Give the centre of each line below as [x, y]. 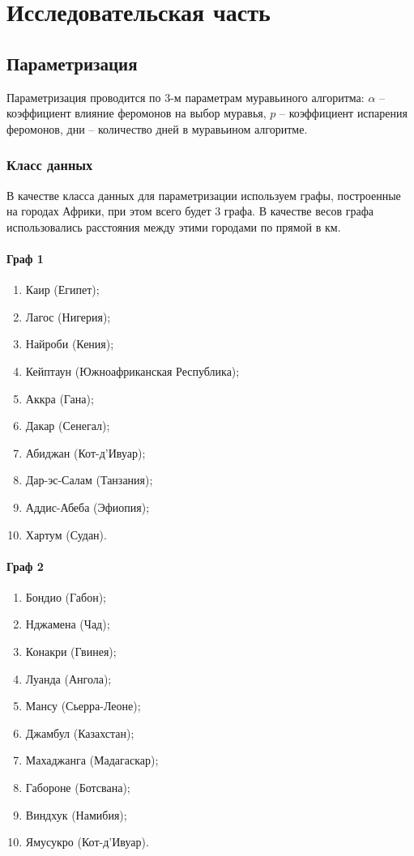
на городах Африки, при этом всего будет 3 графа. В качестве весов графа [190, 211]
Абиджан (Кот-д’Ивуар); [85, 452]
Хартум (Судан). [66, 534]
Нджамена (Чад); [68, 624]
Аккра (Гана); [60, 398]
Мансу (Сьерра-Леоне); [83, 706]
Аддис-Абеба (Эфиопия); [87, 507]
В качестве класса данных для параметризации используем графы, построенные [204, 195]
